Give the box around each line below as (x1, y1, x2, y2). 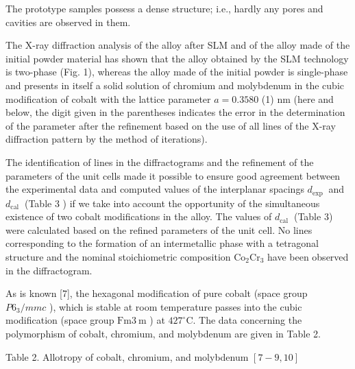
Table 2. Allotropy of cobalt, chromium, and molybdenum (5, 349, 249, 364)
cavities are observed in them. (5, 14, 131, 29)
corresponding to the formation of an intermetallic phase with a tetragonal (5, 236, 319, 250)
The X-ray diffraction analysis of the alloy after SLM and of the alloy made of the (5, 38, 350, 52)
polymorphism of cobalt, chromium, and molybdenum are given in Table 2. (5, 326, 321, 340)
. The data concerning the (193, 313, 302, 327)
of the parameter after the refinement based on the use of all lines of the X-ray (5, 118, 336, 132)
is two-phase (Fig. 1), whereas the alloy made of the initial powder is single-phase (5, 64, 348, 79)
